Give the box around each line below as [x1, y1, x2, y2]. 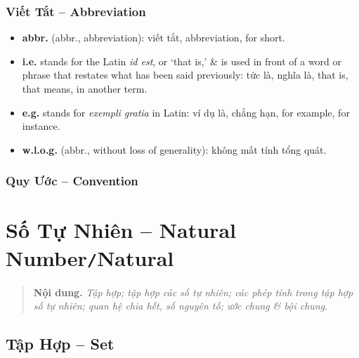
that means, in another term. [22, 81, 148, 95]
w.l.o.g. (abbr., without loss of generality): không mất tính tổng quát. [22, 142, 327, 157]
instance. [22, 119, 60, 133]
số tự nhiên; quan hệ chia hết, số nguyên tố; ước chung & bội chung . [33, 298, 328, 313]
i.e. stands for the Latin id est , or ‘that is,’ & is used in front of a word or [22, 53, 342, 68]
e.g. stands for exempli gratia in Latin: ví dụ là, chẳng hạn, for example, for [22, 105, 350, 119]
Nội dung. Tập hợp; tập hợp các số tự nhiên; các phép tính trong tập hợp [33, 284, 353, 299]
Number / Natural [6, 243, 174, 272]
